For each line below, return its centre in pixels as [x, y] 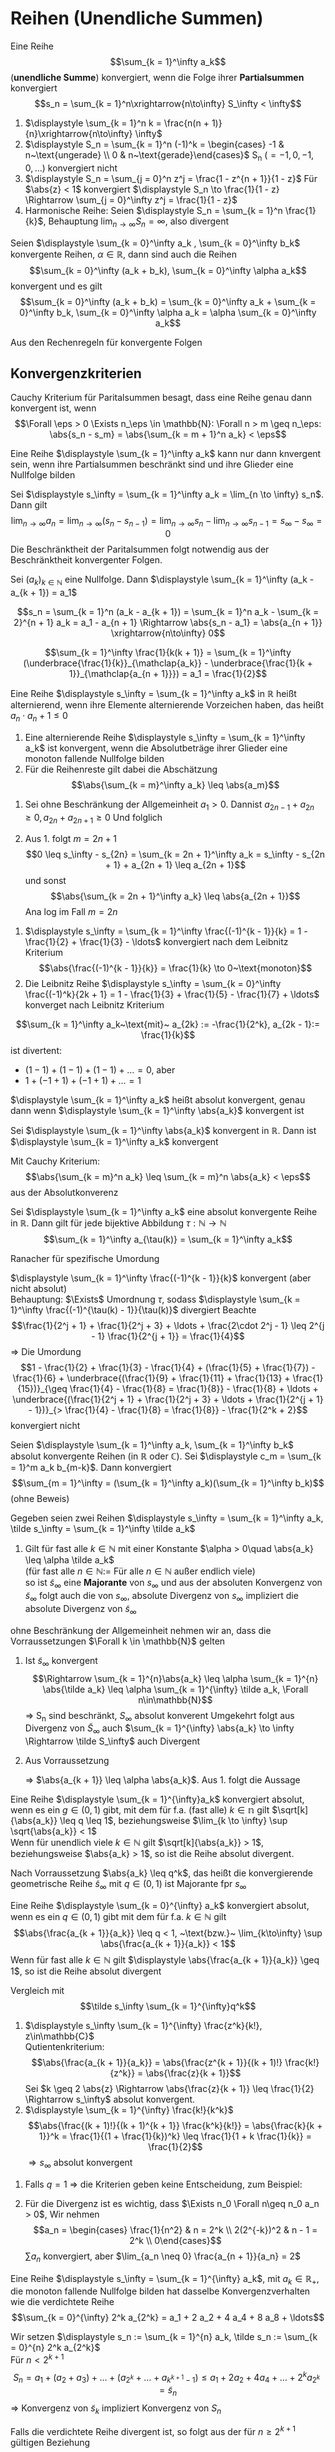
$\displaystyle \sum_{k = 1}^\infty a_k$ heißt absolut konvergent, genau [158, 1100]
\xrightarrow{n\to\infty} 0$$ [168, 633]
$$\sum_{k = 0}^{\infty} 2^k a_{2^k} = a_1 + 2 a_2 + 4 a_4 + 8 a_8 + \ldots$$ [168, 2318]
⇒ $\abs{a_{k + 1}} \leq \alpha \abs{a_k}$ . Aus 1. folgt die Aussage [162, 1780]
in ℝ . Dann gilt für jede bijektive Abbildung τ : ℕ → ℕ [118, 1223]
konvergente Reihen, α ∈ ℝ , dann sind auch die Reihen [124, 254]
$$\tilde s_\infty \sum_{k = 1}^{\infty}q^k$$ [168, 2006]
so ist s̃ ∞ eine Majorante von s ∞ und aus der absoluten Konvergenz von [173, 1584]
